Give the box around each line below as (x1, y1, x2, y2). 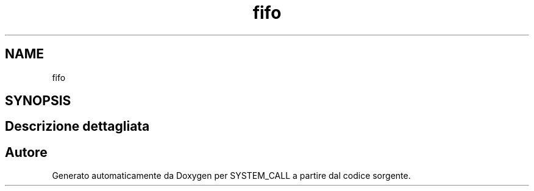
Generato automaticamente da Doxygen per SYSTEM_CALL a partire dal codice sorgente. (52, 170, 411, 181)
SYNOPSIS (5, 93, 71, 109)
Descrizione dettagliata (5, 119, 150, 134)
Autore (5, 144, 48, 160)
